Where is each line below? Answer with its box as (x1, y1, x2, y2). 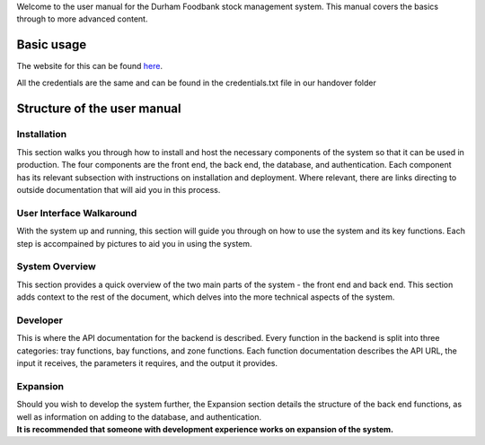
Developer (16, 314, 63, 327)
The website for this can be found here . (16, 61, 163, 72)
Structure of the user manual (16, 100, 181, 116)
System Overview (16, 260, 96, 273)
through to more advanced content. (16, 13, 148, 24)
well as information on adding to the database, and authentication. (16, 411, 262, 422)
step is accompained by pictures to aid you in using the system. (16, 238, 252, 249)
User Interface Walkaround (16, 206, 137, 219)
